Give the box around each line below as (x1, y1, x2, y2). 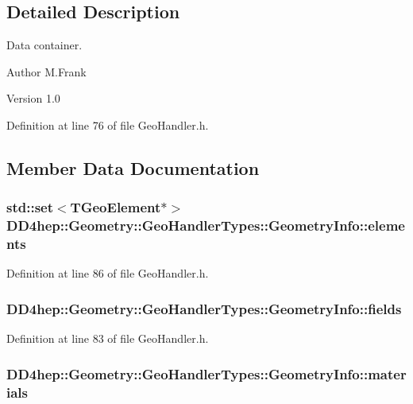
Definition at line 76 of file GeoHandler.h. (6, 116, 209, 133)
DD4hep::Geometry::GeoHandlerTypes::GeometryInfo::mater (6, 363, 407, 383)
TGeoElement (70, 197, 161, 217)
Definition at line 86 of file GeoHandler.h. (6, 265, 209, 282)
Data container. (6, 37, 83, 53)
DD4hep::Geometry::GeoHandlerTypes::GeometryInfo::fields (6, 298, 402, 318)
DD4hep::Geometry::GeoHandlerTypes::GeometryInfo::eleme (6, 216, 405, 235)
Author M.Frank (6, 63, 87, 80)
